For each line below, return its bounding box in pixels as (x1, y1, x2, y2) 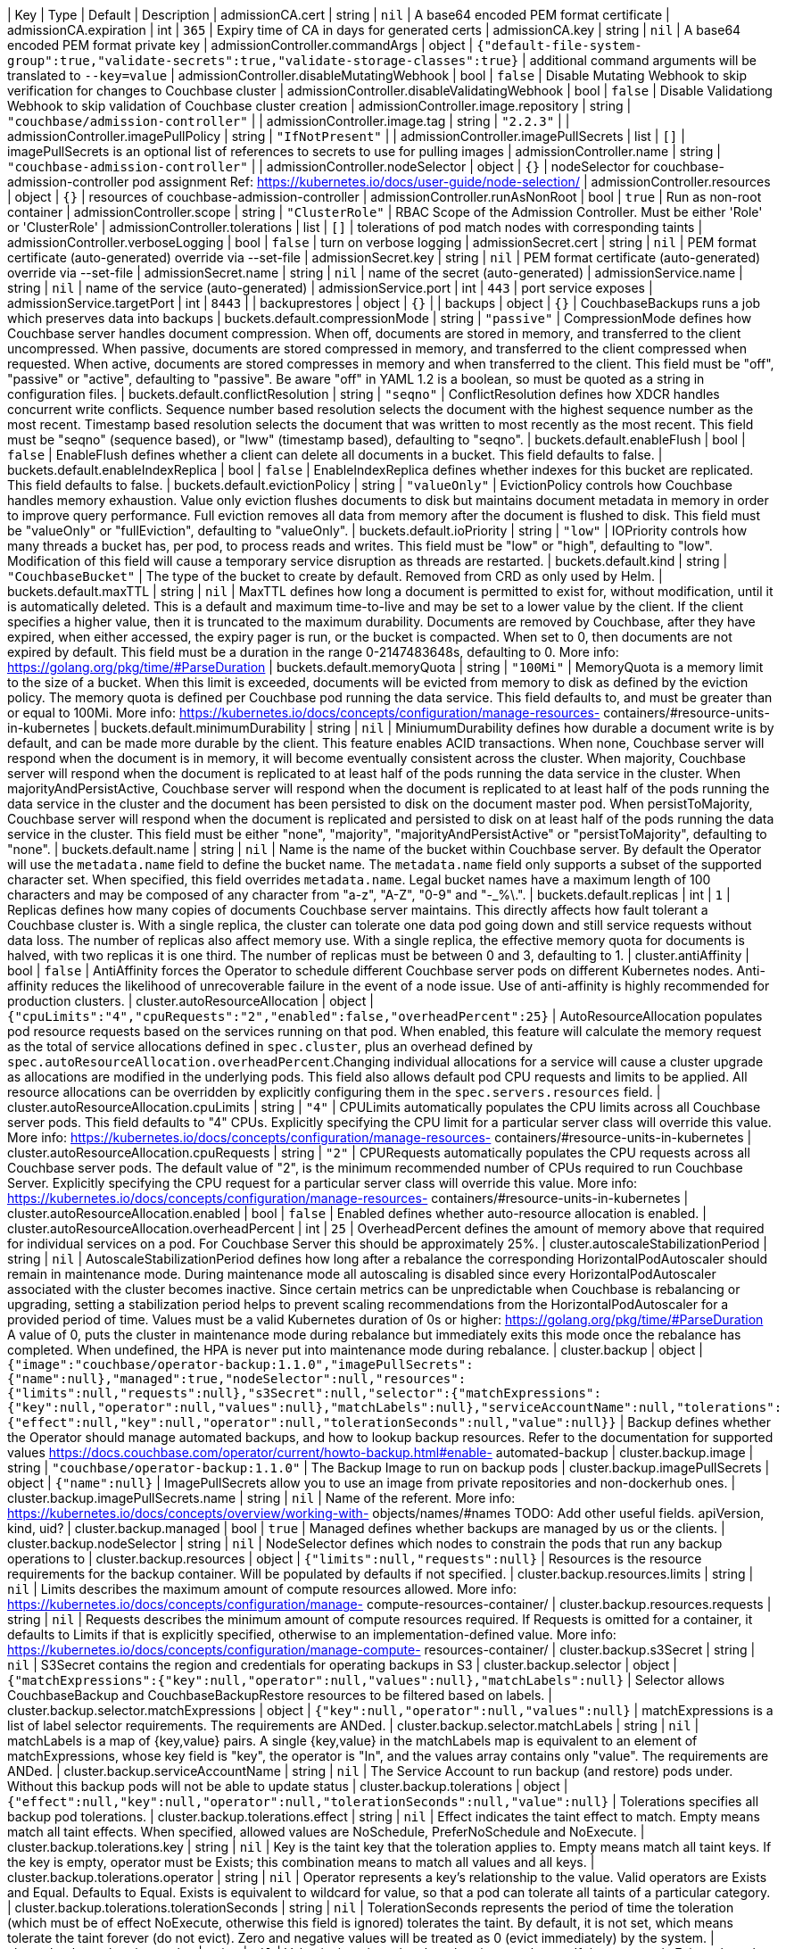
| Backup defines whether (619, 1414, 772, 1430)
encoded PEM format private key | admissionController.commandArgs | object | (7, 37, 474, 53)
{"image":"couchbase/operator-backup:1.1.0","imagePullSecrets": (7, 1357, 474, 1372)
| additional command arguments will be (522, 53, 757, 68)
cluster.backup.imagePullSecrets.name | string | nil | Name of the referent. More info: (7, 1490, 516, 1505)
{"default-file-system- (476, 38, 642, 53)
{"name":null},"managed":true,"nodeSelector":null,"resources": (7, 1372, 467, 1386)
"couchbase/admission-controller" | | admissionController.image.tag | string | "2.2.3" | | (7, 113, 570, 129)
